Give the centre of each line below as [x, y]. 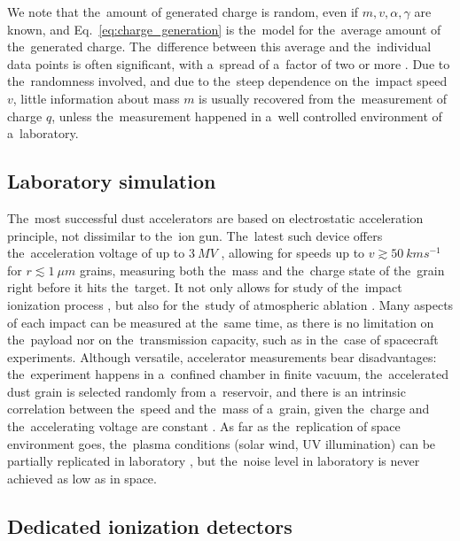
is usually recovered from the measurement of [323, 98]
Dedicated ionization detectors [150, 526]
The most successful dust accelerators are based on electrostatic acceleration [215, 217]
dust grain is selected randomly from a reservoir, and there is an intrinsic [207, 391]
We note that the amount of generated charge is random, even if [183, 12]
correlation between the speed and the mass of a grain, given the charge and [218, 409]
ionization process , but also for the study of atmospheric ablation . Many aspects [230, 304]
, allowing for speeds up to [293, 253]
